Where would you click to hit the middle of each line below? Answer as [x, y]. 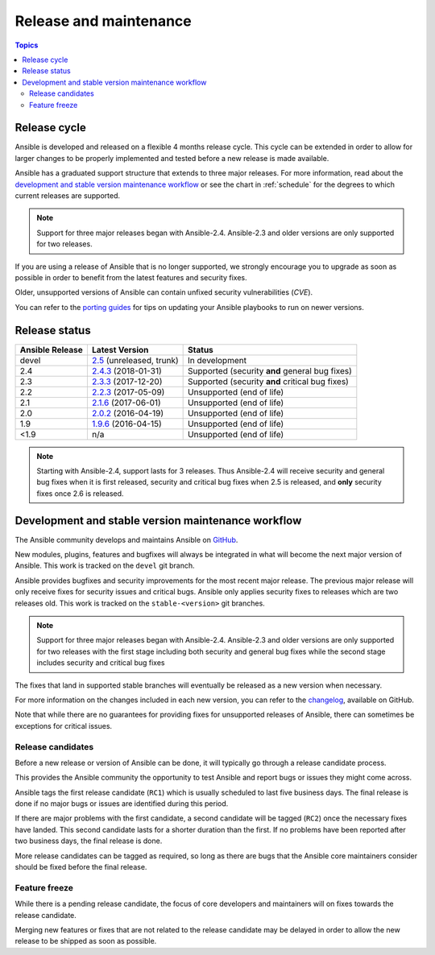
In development [217, 360]
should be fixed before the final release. [81, 867]
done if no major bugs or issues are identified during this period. [122, 804]
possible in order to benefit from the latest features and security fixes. [131, 277]
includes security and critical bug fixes [101, 663]
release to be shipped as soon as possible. [86, 941]
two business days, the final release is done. [89, 841]
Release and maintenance [104, 21]
